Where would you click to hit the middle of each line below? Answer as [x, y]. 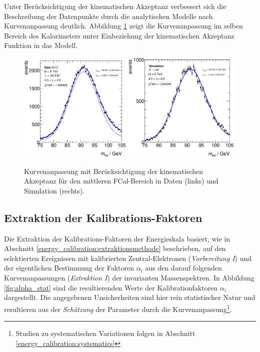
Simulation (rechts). [54, 190]
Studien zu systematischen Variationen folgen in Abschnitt [105, 333]
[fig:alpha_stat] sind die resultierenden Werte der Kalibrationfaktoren [111, 287]
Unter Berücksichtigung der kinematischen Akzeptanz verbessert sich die [115, 6]
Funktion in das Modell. [41, 45]
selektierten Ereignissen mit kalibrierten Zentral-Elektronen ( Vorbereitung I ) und [128, 258]
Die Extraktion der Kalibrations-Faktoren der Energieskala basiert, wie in [117, 238]
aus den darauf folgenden [183, 268]
